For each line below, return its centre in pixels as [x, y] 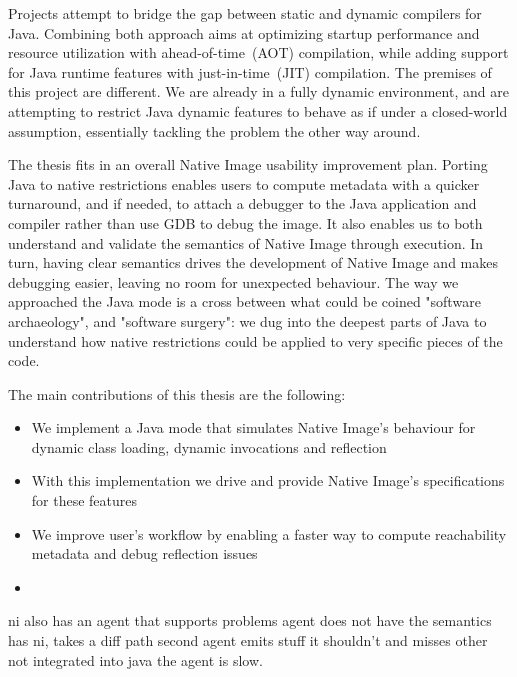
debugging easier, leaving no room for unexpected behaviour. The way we [233, 281]
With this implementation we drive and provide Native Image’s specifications [268, 480]
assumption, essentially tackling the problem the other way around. [214, 130]
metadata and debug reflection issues [144, 553]
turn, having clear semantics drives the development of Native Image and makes [253, 262]
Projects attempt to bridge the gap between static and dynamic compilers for [245, 13]
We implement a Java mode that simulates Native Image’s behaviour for [253, 427]
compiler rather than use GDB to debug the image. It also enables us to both [245, 222]
